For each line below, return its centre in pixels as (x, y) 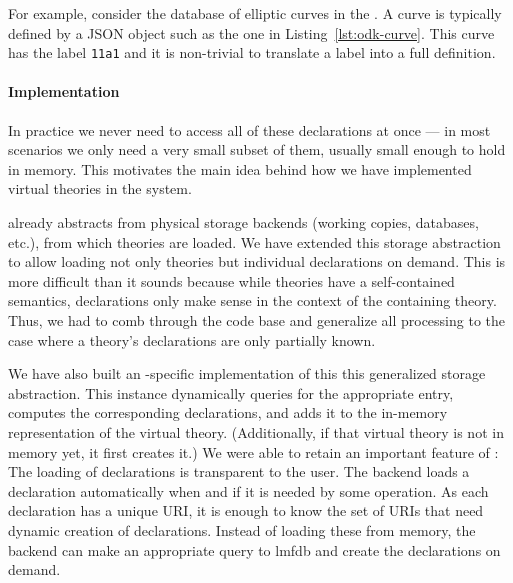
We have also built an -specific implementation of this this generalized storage (247, 373)
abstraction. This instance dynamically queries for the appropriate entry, (231, 392)
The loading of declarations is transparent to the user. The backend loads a (239, 471)
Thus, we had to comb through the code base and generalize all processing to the (256, 319)
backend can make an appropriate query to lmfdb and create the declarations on (254, 549)
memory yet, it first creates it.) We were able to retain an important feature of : (253, 451)
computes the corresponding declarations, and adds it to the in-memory (228, 412)
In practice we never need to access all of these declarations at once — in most (249, 129)
